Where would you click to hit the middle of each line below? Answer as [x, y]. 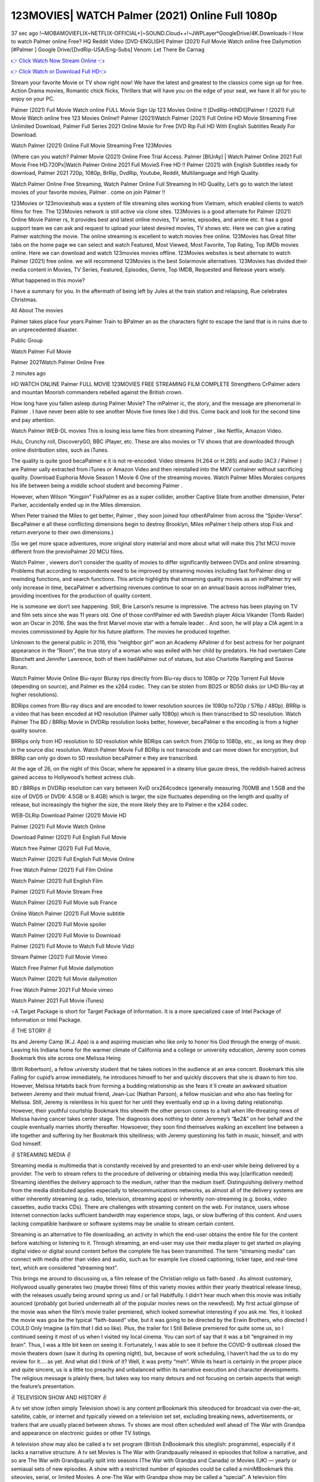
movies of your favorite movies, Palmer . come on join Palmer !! [88, 192]
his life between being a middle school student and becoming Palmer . [97, 486]
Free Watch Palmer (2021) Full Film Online [62, 870]
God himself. [26, 1144]
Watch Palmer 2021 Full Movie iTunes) [57, 1001]
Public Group [27, 340]
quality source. [29, 730]
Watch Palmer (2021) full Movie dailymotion [64, 979]
